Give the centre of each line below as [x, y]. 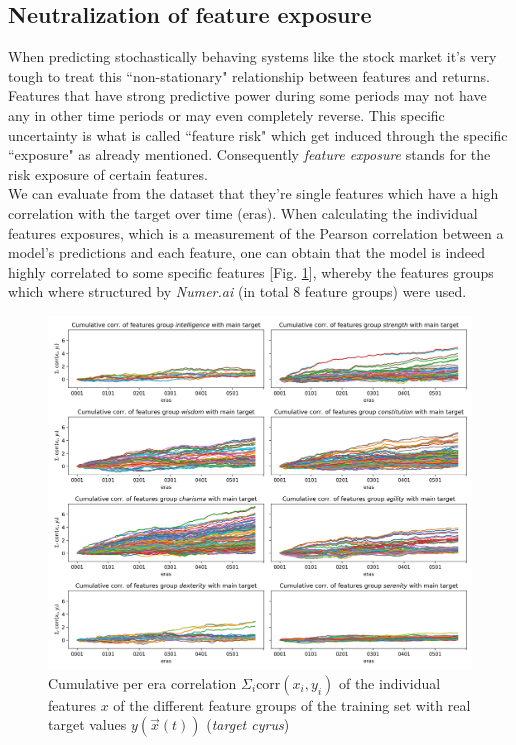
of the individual [389, 682]
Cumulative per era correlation [142, 682]
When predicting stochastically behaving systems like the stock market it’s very [252, 56]
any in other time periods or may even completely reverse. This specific [226, 114]
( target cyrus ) [248, 724]
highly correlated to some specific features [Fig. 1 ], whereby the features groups [251, 271]
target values [87, 724]
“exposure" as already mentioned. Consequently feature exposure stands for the [249, 154]
